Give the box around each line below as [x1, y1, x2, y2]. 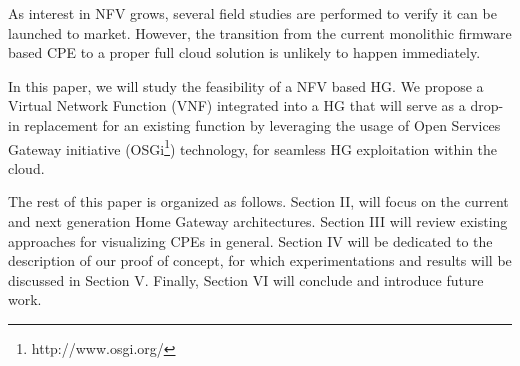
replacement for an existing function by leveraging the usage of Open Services [24, 114, 501, 135]
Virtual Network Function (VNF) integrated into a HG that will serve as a [8, 95, 466, 116]
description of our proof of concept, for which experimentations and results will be [8, 250, 512, 271]
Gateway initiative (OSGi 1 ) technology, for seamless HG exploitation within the [8, 135, 498, 159]
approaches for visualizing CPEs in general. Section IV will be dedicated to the [8, 230, 493, 251]
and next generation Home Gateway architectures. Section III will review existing [8, 211, 508, 231]
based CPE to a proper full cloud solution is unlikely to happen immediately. [8, 42, 481, 63]
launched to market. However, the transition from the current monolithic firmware [8, 22, 512, 43]
